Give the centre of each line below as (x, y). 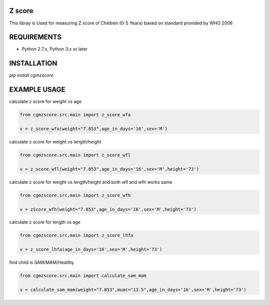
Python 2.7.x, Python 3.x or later (54, 49)
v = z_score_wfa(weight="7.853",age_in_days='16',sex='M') (93, 129)
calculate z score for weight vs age (45, 101)
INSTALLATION (33, 63)
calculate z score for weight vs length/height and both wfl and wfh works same (91, 182)
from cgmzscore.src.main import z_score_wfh (75, 195)
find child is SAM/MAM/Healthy (42, 262)
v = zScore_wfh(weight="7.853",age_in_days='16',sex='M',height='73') (108, 209)
